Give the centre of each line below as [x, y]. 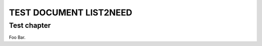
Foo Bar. [17, 37]
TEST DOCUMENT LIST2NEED [71, 12]
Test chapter [30, 25]
